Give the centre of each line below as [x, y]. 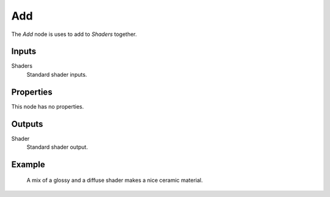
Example [28, 164]
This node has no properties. [48, 106]
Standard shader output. [57, 147]
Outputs [27, 124]
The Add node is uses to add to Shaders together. [74, 34]
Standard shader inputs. [57, 74]
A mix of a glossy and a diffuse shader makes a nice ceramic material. [115, 181]
